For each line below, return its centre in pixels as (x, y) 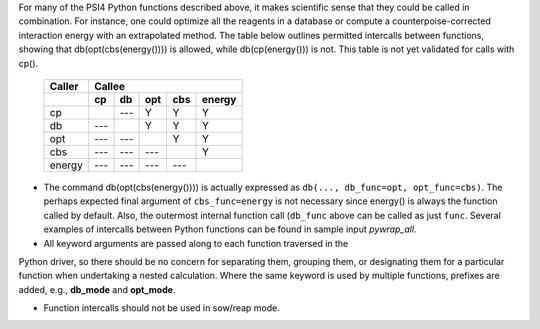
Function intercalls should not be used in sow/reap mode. (161, 308)
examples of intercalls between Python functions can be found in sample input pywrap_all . (230, 229)
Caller (64, 86)
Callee (109, 86)
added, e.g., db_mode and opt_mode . (97, 289)
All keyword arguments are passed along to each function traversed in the (196, 243)
